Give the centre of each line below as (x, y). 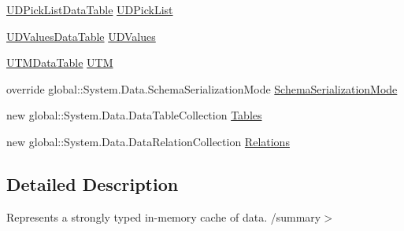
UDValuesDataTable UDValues (81, 36)
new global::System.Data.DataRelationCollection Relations (148, 141)
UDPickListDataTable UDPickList (90, 9)
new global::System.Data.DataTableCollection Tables (134, 115)
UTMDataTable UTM (60, 62)
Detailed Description (93, 183)
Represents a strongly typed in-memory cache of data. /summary (164, 216)
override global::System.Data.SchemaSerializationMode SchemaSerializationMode (202, 88)
